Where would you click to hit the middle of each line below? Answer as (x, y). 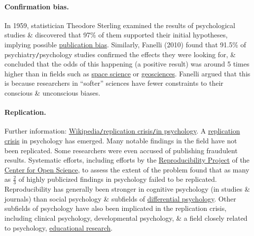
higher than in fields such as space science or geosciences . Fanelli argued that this (127, 73)
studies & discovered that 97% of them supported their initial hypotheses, (116, 35)
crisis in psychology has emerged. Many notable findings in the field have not (121, 141)
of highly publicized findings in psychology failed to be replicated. (118, 179)
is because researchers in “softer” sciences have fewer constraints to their (114, 83)
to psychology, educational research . (59, 227)
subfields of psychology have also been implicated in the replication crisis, (116, 208)
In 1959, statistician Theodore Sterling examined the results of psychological (120, 25)
